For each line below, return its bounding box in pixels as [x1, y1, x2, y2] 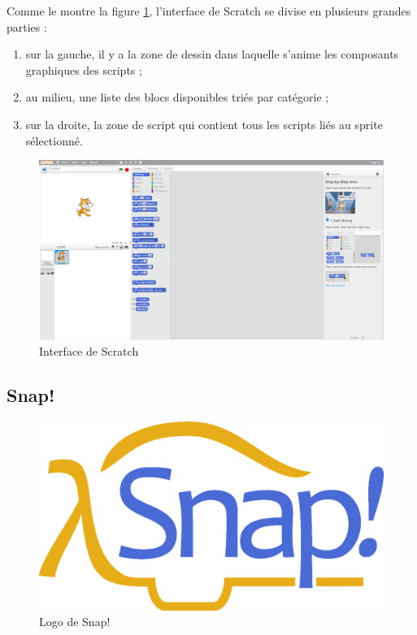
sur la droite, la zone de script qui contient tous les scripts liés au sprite [25, 115, 383, 132]
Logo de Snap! [39, 613, 111, 630]
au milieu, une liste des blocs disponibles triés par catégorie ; [25, 89, 329, 106]
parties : [7, 18, 47, 35]
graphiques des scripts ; [25, 61, 142, 78]
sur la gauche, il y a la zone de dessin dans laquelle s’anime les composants [25, 45, 399, 63]
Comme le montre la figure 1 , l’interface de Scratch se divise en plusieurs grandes [7, 2, 411, 19]
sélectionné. [25, 132, 83, 149]
